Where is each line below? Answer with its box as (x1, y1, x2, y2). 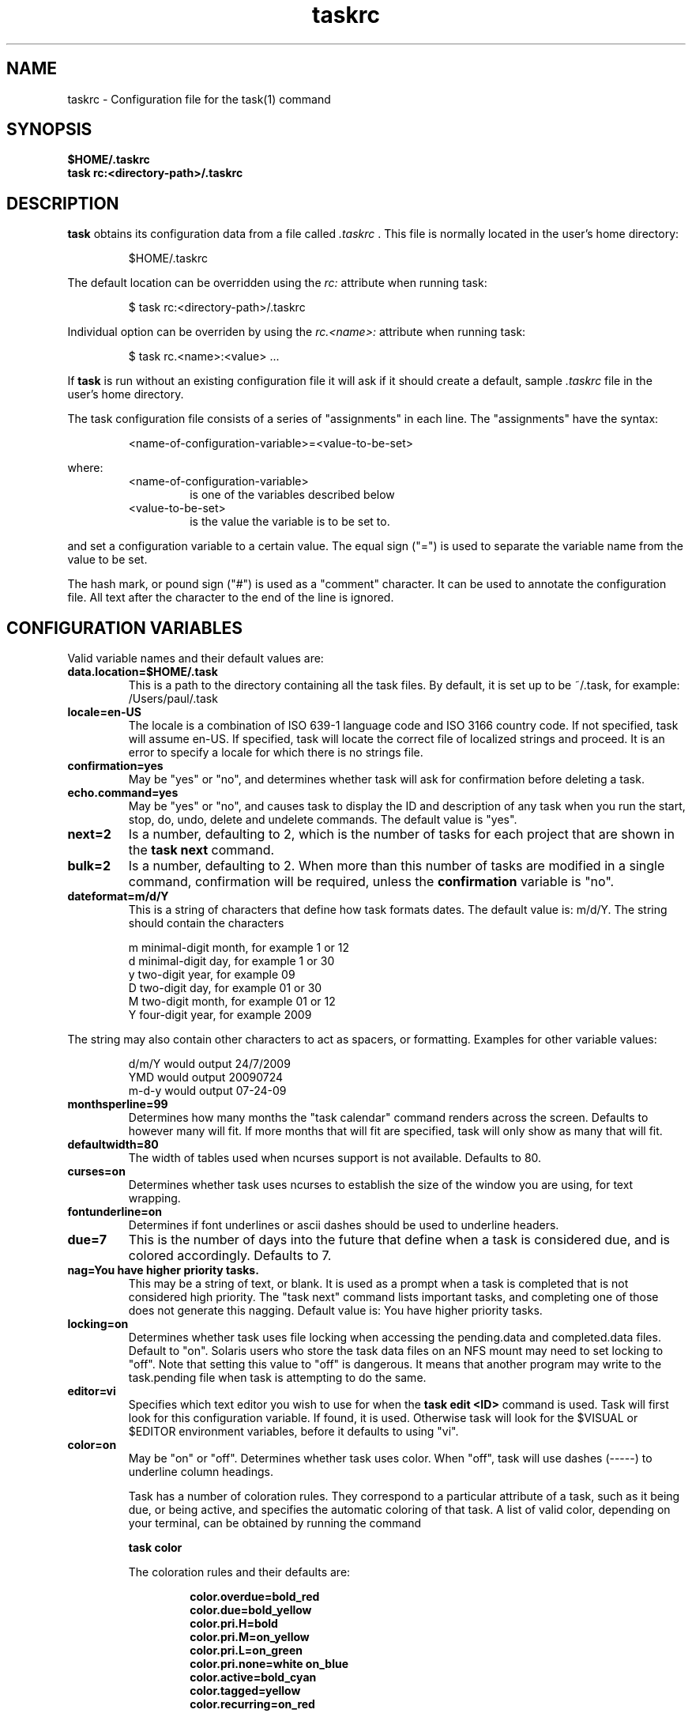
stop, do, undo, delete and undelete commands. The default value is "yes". (128, 813, 517, 827)
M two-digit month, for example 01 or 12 (128, 994, 336, 1009)
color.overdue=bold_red (190, 1590, 320, 1604)
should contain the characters (128, 916, 284, 930)
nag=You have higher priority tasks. (67, 1263, 259, 1277)
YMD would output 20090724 (128, 1070, 284, 1085)
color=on (67, 1438, 117, 1452)
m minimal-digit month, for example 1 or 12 (128, 941, 350, 955)
